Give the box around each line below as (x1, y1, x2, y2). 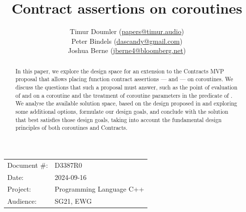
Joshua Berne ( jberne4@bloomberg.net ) (68, 45, 186, 55)
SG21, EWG (55, 196, 92, 206)
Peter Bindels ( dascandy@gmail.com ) (71, 35, 183, 46)
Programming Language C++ (55, 184, 144, 194)
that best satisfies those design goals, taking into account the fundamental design (15, 115, 222, 124)
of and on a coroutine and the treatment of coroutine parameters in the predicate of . (15, 91, 232, 99)
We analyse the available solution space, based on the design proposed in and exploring (15, 99, 237, 107)
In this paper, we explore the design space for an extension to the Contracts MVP (15, 67, 224, 75)
